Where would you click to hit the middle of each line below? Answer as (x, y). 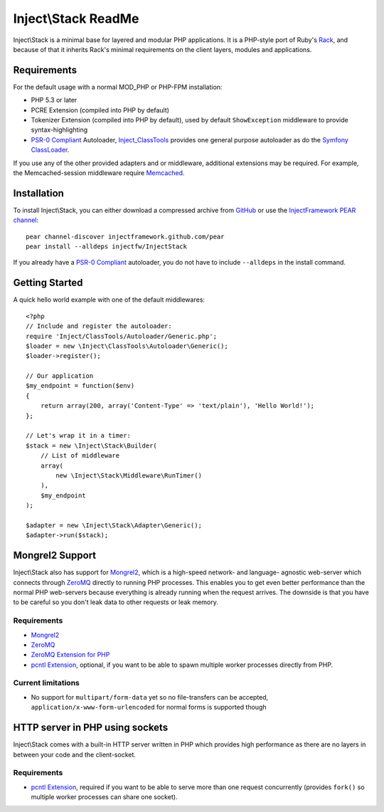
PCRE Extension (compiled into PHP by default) (100, 110)
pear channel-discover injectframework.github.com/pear (125, 236)
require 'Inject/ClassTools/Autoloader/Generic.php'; (121, 336)
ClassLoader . (50, 150)
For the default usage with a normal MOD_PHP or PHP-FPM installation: (118, 87)
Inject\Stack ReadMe (76, 19)
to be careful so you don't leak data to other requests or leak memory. (116, 602)
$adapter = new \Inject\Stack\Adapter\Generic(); (114, 525)
